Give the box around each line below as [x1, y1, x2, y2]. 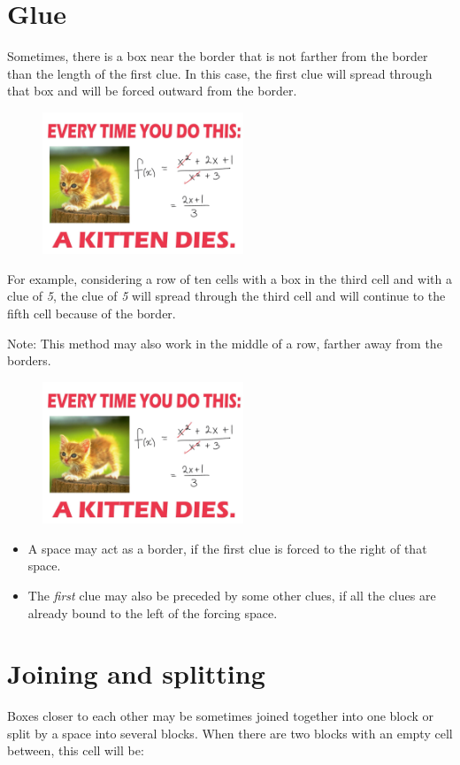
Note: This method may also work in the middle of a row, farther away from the [7, 333, 442, 352]
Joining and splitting [7, 655, 265, 692]
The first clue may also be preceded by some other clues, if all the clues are [27, 585, 436, 604]
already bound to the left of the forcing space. [27, 603, 278, 622]
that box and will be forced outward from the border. [7, 81, 297, 100]
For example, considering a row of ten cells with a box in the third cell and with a [7, 269, 452, 287]
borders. [7, 351, 51, 370]
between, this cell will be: [7, 741, 144, 760]
